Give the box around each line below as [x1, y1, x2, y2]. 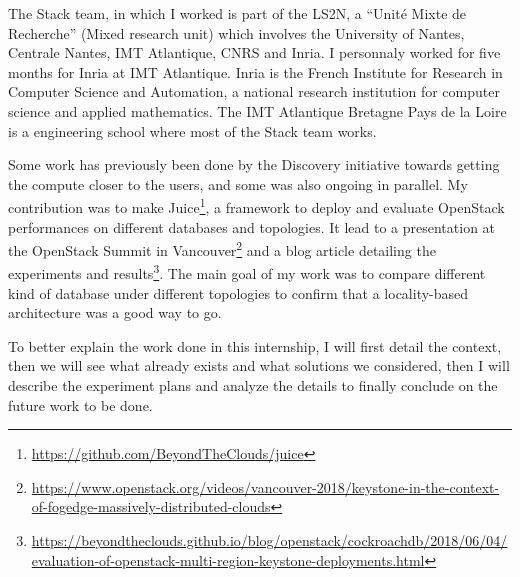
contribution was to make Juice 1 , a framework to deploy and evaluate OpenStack [8, 194, 505, 217]
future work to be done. [8, 394, 153, 415]
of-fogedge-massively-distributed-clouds [31, 496, 271, 517]
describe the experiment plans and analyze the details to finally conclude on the [8, 375, 498, 396]
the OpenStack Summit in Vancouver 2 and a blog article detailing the [8, 237, 436, 260]
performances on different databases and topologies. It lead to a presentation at [8, 216, 496, 237]
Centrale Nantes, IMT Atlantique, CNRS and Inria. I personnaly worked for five [8, 42, 501, 63]
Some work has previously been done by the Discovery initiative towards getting [8, 154, 500, 175]
